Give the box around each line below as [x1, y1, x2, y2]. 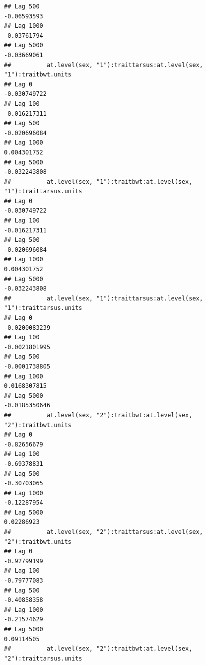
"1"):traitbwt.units [4, 71, 72, 78]
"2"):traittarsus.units [4, 655, 82, 662]
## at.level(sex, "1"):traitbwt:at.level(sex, [4, 178, 193, 185]
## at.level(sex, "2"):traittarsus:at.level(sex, [4, 528, 203, 536]
